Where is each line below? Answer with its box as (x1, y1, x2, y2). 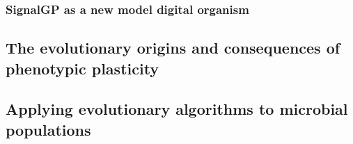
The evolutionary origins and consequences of (6, 37, 340, 58)
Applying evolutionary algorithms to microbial (6, 98, 348, 120)
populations (6, 118, 91, 140)
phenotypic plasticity (6, 57, 159, 79)
